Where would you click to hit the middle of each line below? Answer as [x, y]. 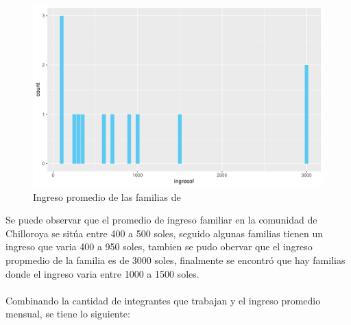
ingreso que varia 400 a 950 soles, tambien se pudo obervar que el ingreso [159, 246]
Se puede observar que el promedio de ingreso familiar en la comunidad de [161, 220]
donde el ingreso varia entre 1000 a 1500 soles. [102, 273]
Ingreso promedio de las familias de [107, 196]
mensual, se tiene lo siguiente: [68, 314]
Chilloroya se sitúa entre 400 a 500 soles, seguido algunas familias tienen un [164, 233]
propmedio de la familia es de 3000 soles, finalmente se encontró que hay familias [175, 260]
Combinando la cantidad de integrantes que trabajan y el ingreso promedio [163, 300]
